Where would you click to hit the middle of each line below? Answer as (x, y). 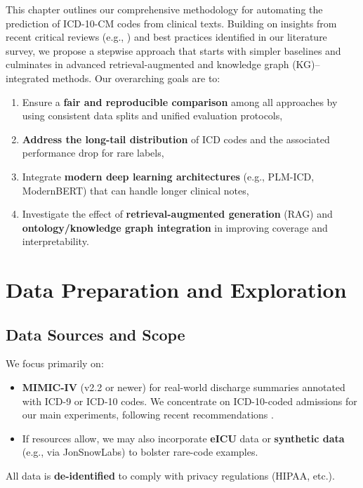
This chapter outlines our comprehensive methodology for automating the (164, 9)
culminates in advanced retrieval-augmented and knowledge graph (147, 64)
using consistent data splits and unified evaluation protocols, (152, 116)
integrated (27, 78)
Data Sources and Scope (95, 334)
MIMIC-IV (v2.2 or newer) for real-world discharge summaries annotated (184, 387)
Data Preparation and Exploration (176, 290)
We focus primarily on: (55, 363)
